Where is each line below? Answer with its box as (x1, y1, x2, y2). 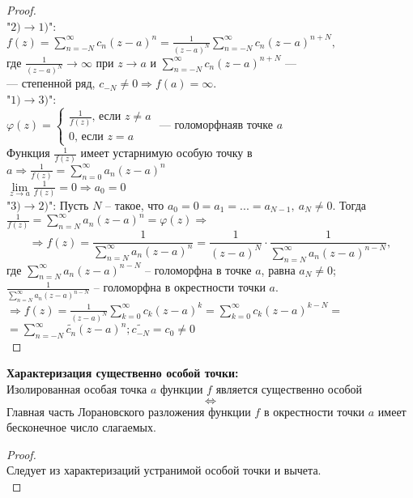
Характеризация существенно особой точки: (6, 364, 239, 381)
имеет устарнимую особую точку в (80, 144, 253, 161)
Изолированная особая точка (6, 381, 147, 398)
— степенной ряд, (6, 74, 96, 92)
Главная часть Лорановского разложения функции (6, 402, 251, 419)
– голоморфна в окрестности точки (93, 279, 266, 296)
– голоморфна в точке (145, 261, 252, 278)
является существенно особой (215, 381, 363, 398)
